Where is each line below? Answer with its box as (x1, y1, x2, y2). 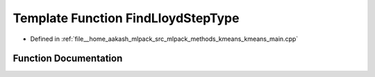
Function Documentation (12, 53, 123, 65)
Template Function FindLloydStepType (12, 10, 240, 26)
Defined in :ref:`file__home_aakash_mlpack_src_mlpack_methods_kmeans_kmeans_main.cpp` (30, 35, 299, 43)
